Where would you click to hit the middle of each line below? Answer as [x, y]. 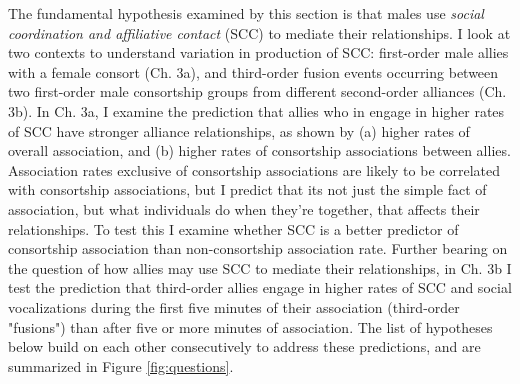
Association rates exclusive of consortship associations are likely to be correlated [254, 169]
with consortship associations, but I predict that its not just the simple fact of [247, 189]
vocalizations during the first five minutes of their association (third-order [234, 306]
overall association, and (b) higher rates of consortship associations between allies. [259, 150]
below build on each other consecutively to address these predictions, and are [244, 346]
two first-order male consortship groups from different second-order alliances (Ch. [257, 91]
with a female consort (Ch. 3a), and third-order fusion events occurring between [253, 71]
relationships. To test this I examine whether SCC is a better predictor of [233, 228]
